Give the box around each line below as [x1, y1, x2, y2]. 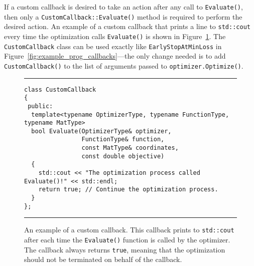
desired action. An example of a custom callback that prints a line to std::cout [4, 21, 250, 32]
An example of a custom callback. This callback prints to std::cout [24, 224, 234, 235]
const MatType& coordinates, [81, 144, 179, 152]
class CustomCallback [24, 86, 96, 93]
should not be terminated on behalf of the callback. [24, 254, 182, 264]
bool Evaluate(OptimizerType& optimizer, [31, 127, 172, 135]
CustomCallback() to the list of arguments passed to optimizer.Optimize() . [4, 60, 243, 71]
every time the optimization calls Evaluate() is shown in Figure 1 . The [4, 31, 226, 41]
